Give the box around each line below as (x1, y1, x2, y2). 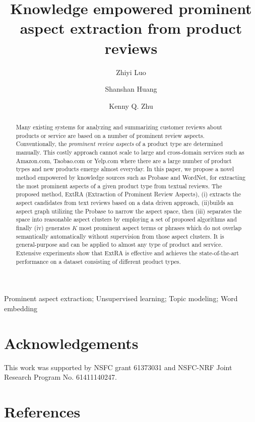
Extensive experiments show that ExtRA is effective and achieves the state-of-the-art (16, 248, 239, 257)
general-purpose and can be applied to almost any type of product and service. (16, 240, 223, 249)
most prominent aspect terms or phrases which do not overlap (79, 223, 242, 232)
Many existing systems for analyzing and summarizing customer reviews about (16, 123, 222, 131)
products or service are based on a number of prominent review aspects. (16, 131, 205, 139)
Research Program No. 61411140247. (4, 372, 117, 382)
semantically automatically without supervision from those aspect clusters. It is (16, 232, 224, 240)
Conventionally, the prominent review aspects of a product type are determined (16, 139, 223, 148)
